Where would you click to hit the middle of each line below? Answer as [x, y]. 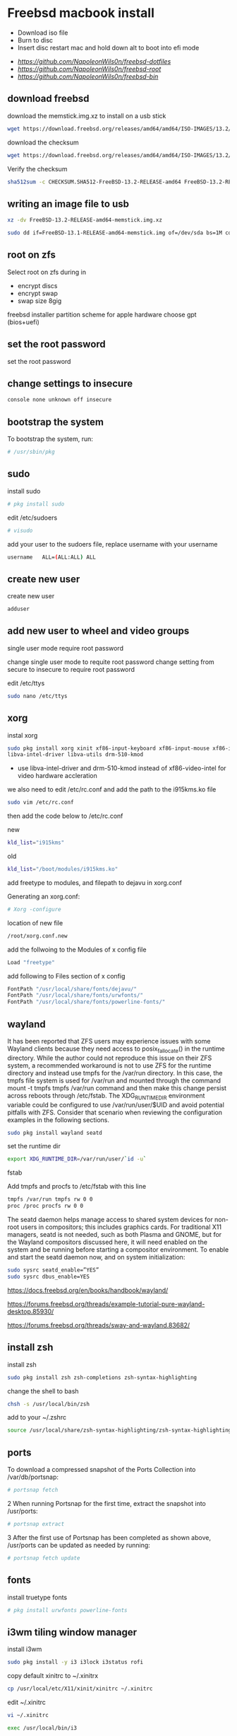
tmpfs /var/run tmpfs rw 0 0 [50, 1199]
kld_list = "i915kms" [36, 843]
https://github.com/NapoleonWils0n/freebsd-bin [88, 76]
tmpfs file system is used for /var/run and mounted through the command [114, 1080]
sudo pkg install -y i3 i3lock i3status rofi [75, 1662]
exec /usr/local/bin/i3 [42, 1728]
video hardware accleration [57, 776]
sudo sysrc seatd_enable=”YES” [53, 1270]
